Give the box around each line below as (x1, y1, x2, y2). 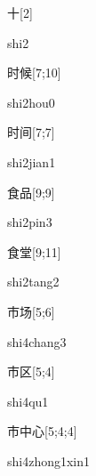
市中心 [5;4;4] (7, 422, 77, 440)
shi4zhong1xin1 (7, 451, 91, 470)
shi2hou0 (7, 93, 55, 111)
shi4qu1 (7, 391, 49, 410)
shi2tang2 (7, 272, 60, 291)
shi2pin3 (7, 213, 52, 231)
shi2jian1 (7, 152, 56, 171)
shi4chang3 (7, 332, 67, 351)
